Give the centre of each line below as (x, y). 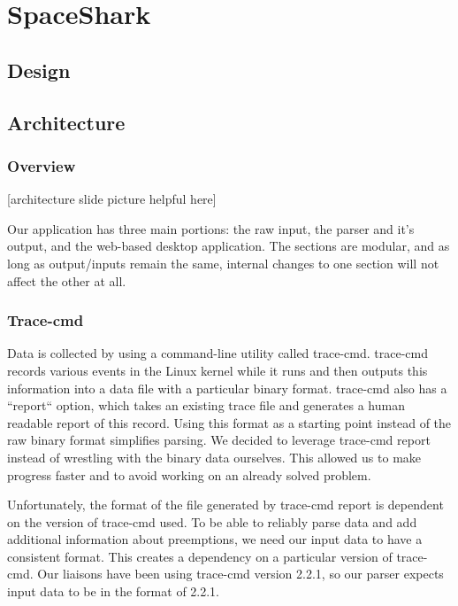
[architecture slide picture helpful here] (112, 199)
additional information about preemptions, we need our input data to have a (215, 539)
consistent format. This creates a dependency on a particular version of (200, 556)
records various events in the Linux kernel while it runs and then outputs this (218, 370)
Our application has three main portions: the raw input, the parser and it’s (211, 228)
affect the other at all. (67, 280)
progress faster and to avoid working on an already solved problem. (189, 474)
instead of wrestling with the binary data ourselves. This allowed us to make (214, 457)
